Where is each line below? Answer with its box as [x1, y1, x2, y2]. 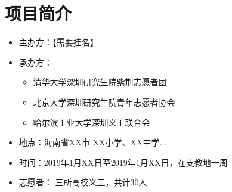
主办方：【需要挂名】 [18, 36, 98, 48]
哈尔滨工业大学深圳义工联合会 [33, 116, 150, 128]
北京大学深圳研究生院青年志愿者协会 [33, 95, 175, 108]
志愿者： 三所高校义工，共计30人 [18, 176, 147, 188]
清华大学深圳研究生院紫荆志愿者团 [33, 76, 167, 88]
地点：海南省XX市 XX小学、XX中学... [18, 136, 167, 148]
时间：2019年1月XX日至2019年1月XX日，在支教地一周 [18, 156, 228, 168]
